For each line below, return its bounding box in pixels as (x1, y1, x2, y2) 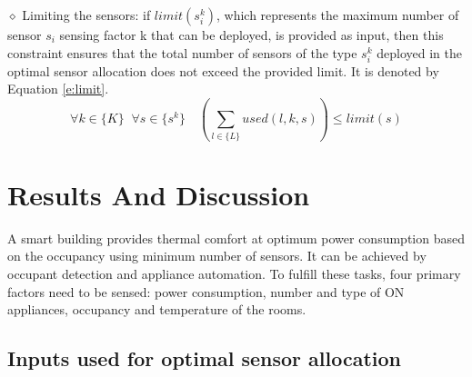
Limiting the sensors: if (22, 5, 151, 24)
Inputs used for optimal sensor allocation (7, 344, 402, 372)
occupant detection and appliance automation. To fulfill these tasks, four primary (7, 263, 461, 283)
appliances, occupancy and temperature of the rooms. (7, 300, 306, 319)
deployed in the (377, 43, 462, 62)
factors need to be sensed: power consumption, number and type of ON (7, 282, 405, 301)
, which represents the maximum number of (216, 5, 459, 24)
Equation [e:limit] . (7, 79, 109, 98)
